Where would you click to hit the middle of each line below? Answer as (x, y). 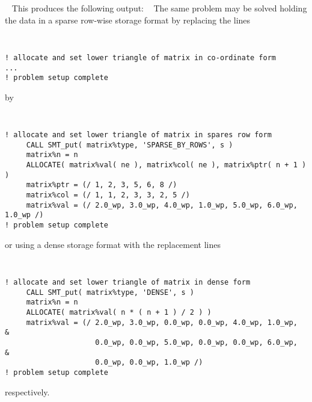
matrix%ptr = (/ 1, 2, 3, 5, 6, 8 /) (102, 185)
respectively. (27, 391)
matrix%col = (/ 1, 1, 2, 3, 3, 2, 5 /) (108, 195)
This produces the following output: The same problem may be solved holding (159, 8)
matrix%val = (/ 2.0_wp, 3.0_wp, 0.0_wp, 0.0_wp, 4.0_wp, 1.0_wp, (162, 322)
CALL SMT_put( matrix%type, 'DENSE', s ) (110, 292)
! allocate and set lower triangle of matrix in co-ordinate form (141, 57)
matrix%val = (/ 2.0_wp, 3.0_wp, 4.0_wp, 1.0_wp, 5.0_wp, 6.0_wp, (162, 205)
